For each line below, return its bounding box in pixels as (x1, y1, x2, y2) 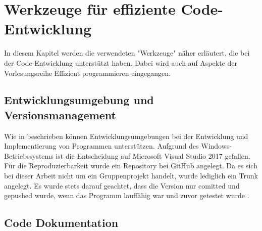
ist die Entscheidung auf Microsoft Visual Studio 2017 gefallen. (56, 150, 250, 161)
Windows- (201, 141, 232, 151)
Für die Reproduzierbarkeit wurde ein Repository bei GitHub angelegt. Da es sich (4, 160, 257, 171)
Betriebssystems (4, 150, 54, 161)
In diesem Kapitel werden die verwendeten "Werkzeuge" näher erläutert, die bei (4, 48, 250, 58)
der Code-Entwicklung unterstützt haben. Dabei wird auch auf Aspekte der (4, 57, 237, 68)
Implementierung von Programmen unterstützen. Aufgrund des (4, 141, 199, 151)
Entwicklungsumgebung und (4, 92, 154, 108)
